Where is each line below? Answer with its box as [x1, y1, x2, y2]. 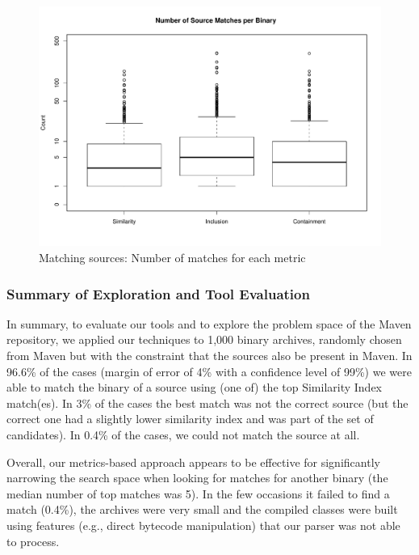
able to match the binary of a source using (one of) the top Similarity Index [6, 379, 383, 396]
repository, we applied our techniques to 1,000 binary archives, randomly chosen [6, 331, 402, 348]
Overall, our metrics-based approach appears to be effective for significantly [6, 453, 380, 470]
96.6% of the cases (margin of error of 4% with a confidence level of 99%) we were [6, 362, 412, 379]
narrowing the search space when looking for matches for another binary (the [6, 469, 388, 486]
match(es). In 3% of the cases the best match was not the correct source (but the [6, 394, 409, 411]
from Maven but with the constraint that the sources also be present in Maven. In [6, 347, 413, 364]
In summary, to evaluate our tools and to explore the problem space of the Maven [6, 315, 412, 332]
